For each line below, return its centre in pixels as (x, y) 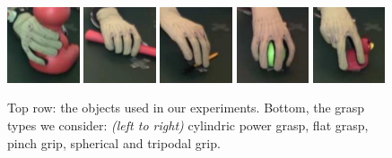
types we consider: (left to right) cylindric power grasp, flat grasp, (188, 125)
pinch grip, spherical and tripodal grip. (114, 142)
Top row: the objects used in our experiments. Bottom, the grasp (186, 108)
